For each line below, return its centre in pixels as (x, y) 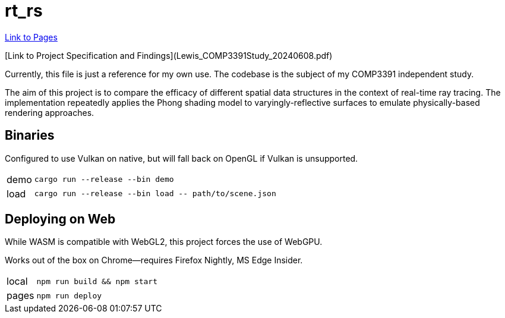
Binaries (30, 136)
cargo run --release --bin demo (104, 180)
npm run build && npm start (97, 281)
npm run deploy (69, 295)
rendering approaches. (50, 112)
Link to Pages (31, 37)
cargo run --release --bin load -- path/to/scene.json (155, 194)
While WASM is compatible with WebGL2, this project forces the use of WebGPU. (164, 242)
